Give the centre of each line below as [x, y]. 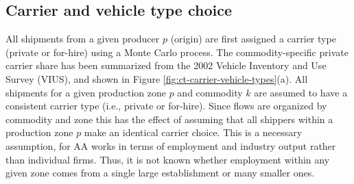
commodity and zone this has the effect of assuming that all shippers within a [169, 119]
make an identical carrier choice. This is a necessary [193, 132]
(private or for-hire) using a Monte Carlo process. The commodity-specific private [177, 52]
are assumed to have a [301, 92]
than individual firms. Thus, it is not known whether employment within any [168, 159]
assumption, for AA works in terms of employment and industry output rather [171, 145]
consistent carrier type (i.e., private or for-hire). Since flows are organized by [166, 106]
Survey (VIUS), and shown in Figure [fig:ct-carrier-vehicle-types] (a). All [157, 78]
